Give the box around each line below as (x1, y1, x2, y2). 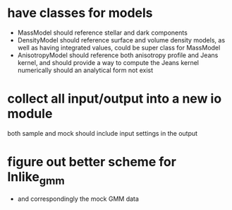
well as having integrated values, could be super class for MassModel (17, 43, 221, 52)
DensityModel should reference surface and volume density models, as (17, 35, 226, 44)
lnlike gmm (7, 169, 65, 187)
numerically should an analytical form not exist (17, 66, 154, 74)
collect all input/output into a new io (7, 91, 222, 107)
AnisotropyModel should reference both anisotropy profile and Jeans (17, 51, 219, 59)
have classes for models (7, 5, 153, 21)
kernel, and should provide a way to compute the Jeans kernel (17, 58, 200, 66)
